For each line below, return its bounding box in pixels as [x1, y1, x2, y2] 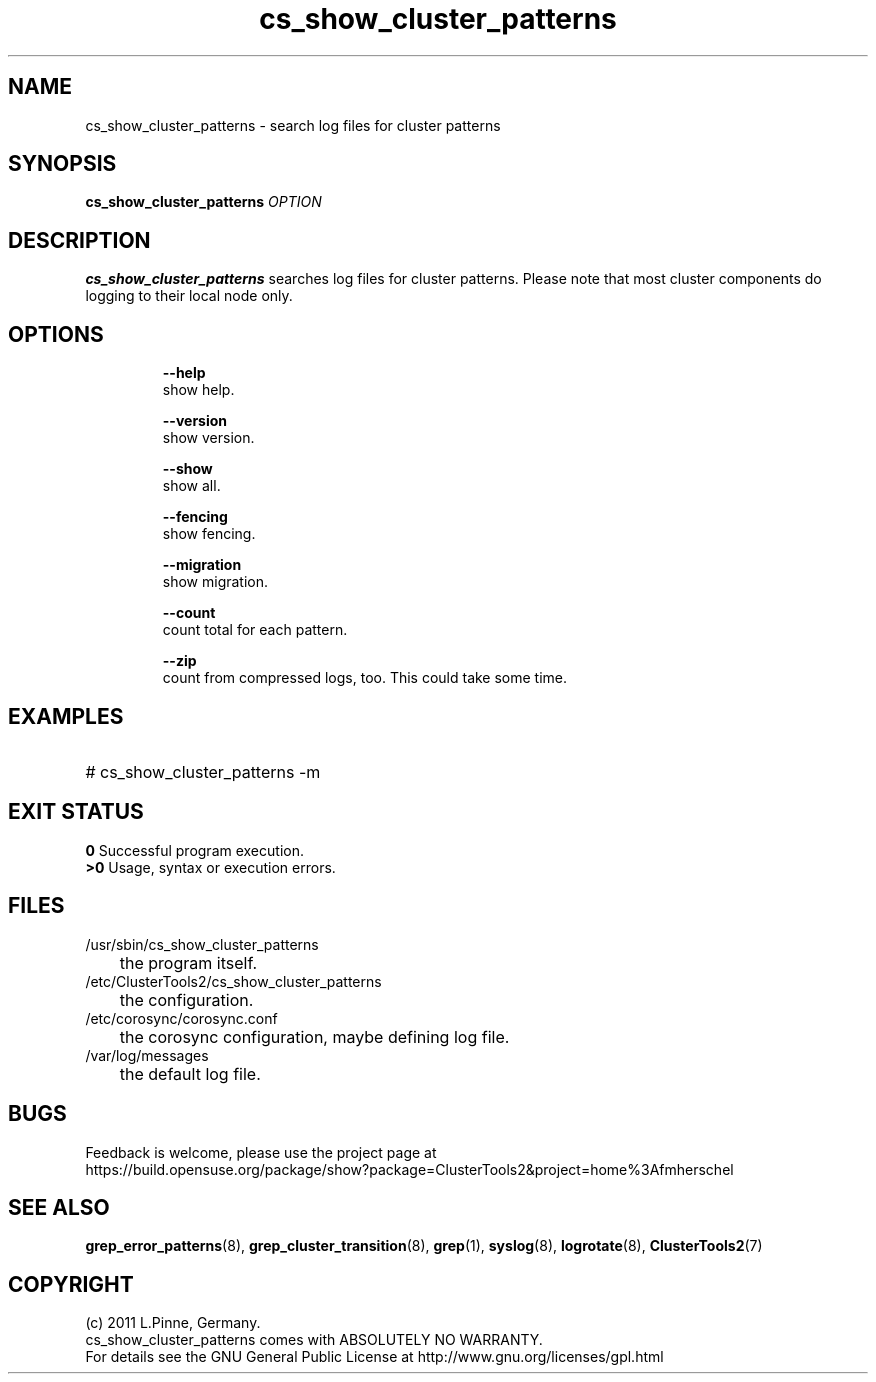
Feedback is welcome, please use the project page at [85, 1143, 437, 1161]
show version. [162, 429, 255, 447]
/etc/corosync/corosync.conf [85, 1009, 278, 1027]
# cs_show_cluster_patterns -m [85, 761, 321, 782]
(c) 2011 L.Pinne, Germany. [85, 1314, 261, 1332]
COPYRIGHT [8, 1271, 134, 1297]
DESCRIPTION [8, 227, 151, 253]
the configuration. [119, 989, 254, 1010]
